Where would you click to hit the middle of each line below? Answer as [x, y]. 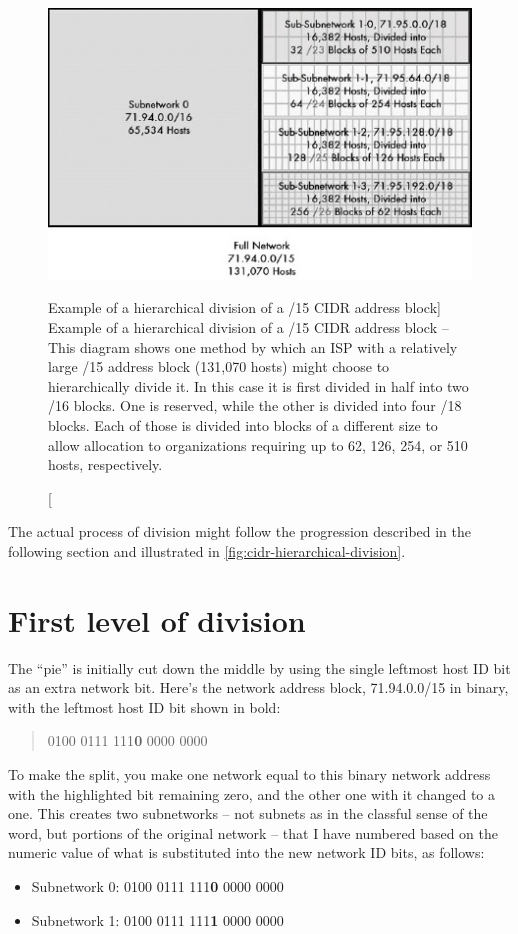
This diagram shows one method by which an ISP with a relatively [253, 346]
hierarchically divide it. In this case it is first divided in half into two [258, 385]
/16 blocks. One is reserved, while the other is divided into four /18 [255, 405]
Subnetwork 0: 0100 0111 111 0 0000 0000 [157, 886]
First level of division [157, 619]
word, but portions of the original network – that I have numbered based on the [253, 832]
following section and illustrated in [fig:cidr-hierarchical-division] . [207, 550]
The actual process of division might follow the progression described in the [240, 531]
